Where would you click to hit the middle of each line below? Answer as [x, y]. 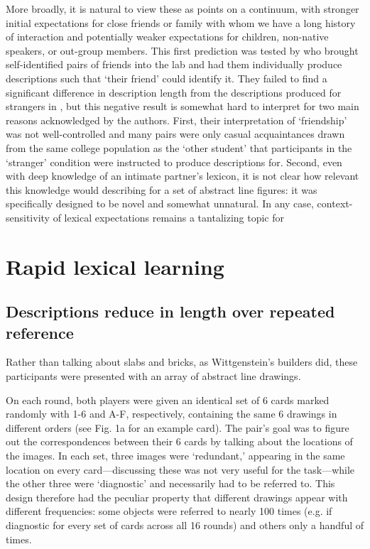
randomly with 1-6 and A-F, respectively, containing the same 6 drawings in [172, 414]
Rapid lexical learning [115, 266]
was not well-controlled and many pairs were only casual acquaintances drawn [175, 134]
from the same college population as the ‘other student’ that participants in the [179, 147]
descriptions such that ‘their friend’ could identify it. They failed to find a [167, 78]
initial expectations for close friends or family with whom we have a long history [181, 22]
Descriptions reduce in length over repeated [170, 311]
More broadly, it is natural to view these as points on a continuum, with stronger [183, 9]
